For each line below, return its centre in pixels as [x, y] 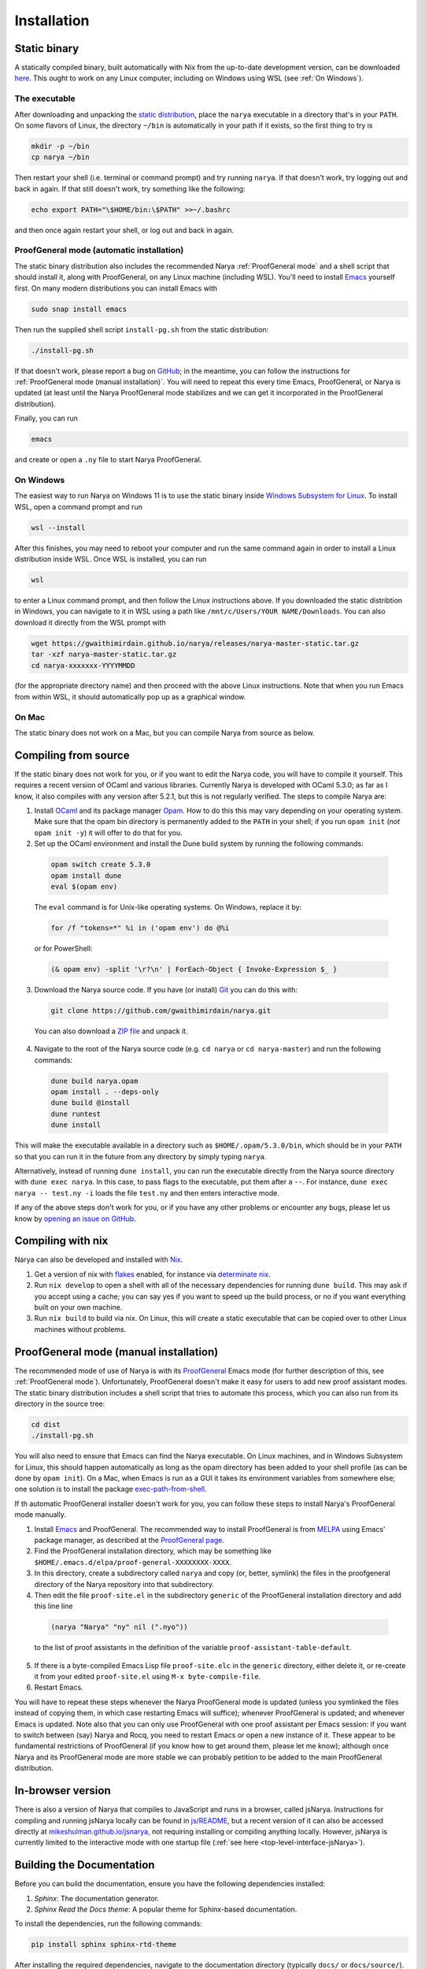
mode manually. [41, 1515]
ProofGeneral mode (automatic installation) [99, 250]
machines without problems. [80, 1329]
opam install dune [86, 875]
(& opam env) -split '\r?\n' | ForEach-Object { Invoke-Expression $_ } [194, 969]
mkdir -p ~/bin [60, 146]
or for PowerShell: [63, 948]
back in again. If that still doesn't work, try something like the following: [130, 188]
